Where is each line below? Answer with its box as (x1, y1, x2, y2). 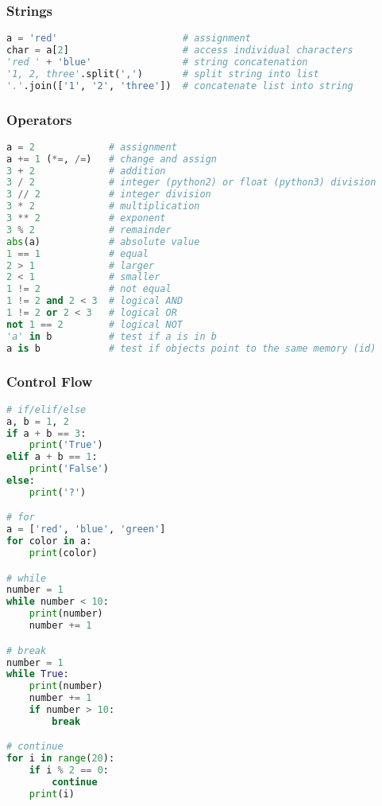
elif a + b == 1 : (6, 451, 98, 463)
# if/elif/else (6, 403, 87, 415)
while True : (6, 668, 69, 680)
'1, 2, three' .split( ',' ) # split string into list (6, 68, 319, 80)
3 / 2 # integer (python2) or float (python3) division (6, 177, 376, 189)
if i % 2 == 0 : (29, 765, 109, 777)
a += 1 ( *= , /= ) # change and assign (6, 153, 217, 165)
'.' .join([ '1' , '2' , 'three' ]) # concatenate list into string (6, 80, 353, 92)
